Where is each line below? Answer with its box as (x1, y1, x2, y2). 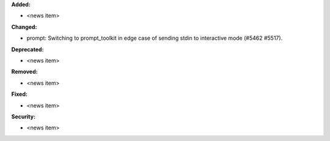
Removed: (11, 68, 38, 76)
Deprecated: (11, 46, 44, 53)
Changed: (11, 23, 37, 31)
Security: (11, 113, 36, 120)
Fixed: (11, 90, 28, 98)
